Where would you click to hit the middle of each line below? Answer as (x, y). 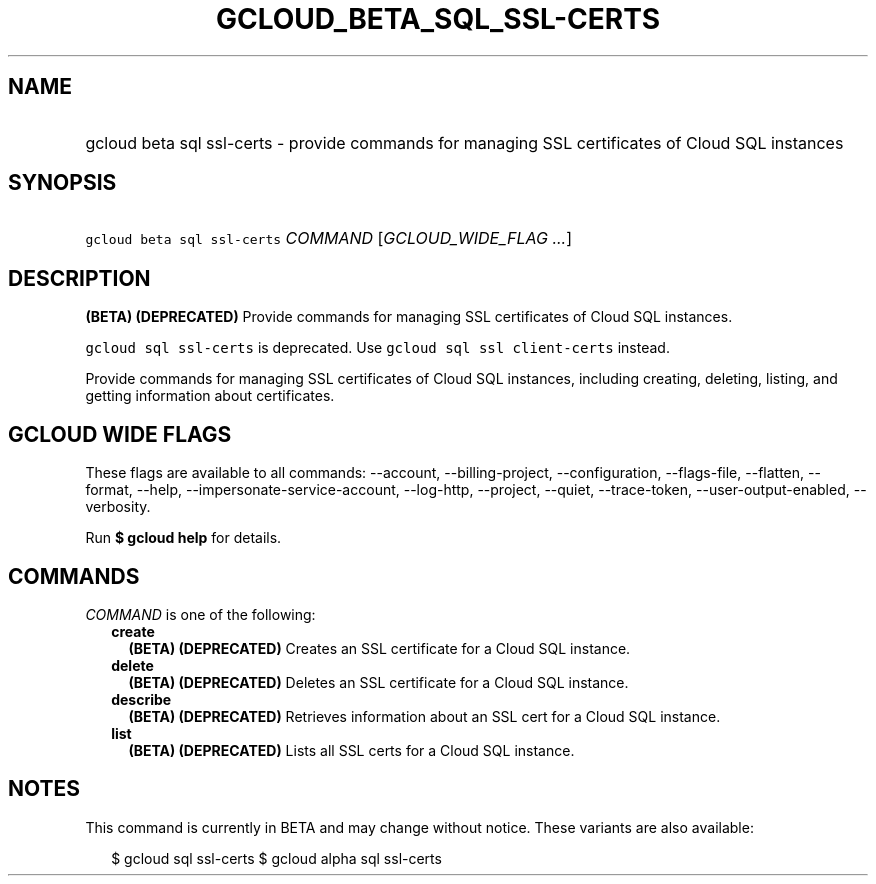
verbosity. (118, 507)
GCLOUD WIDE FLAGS (120, 434)
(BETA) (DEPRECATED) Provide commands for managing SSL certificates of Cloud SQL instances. (409, 317)
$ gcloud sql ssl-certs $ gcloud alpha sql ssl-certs (276, 858)
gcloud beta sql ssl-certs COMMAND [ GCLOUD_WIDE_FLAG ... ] (329, 238)
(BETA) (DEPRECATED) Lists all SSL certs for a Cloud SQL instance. (351, 750)
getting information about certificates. (210, 396)
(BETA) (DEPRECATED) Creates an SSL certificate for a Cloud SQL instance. (379, 648)
